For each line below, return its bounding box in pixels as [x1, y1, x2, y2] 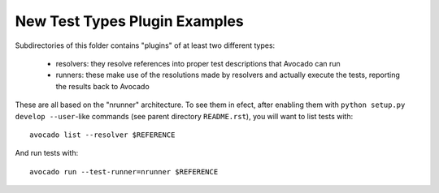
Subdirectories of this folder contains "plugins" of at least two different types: [15, 41, 276, 50]
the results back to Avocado [55, 81, 150, 91]
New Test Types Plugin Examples [15, 12, 244, 30]
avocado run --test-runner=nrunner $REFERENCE [29, 167, 219, 176]
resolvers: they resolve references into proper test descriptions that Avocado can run [55, 58, 341, 68]
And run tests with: [15, 148, 79, 158]
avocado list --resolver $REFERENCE [29, 130, 176, 139]
